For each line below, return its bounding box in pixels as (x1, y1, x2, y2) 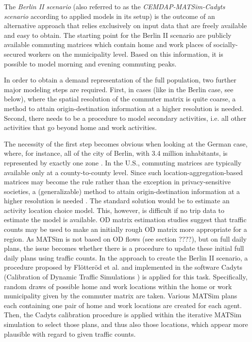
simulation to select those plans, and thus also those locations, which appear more (4, 319, 248, 329)
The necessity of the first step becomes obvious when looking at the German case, (4, 138, 248, 148)
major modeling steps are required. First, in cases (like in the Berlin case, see (4, 84, 234, 94)
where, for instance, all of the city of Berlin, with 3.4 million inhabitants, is (4, 148, 228, 158)
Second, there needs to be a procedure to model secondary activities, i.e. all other (4, 113, 247, 123)
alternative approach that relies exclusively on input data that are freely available (4, 20, 247, 31)
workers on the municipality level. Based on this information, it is (28, 49, 223, 59)
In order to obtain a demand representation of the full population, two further (4, 75, 236, 85)
